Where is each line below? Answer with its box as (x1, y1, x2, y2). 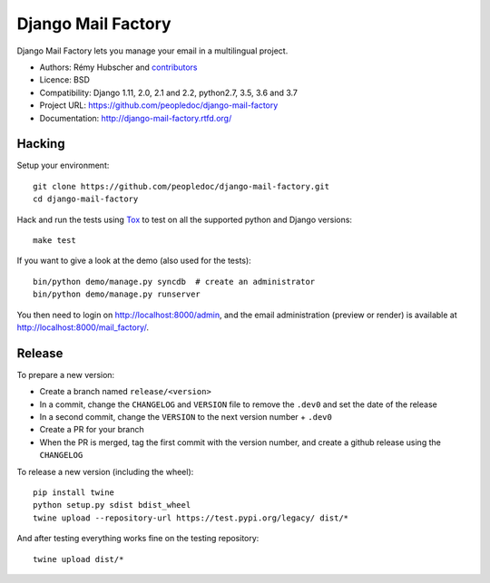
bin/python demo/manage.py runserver (33, 289, 201, 299)
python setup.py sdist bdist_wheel (33, 500, 191, 510)
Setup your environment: (16, 160, 110, 171)
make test (33, 235, 76, 245)
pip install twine (33, 487, 115, 498)
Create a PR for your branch (39, 424, 144, 435)
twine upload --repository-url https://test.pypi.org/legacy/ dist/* (33, 512, 349, 523)
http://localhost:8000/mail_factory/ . (16, 322, 150, 333)
